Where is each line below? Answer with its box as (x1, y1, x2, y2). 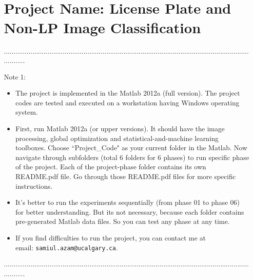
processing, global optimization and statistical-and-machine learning (15, 133, 219, 143)
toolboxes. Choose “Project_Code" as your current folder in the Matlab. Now (15, 142, 248, 153)
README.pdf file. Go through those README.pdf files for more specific (15, 171, 236, 181)
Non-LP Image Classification (4, 17, 201, 37)
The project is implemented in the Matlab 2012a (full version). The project (15, 88, 240, 98)
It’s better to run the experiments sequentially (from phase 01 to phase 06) (15, 197, 240, 207)
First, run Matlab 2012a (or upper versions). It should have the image (15, 123, 225, 134)
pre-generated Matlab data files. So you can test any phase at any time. (15, 216, 230, 226)
